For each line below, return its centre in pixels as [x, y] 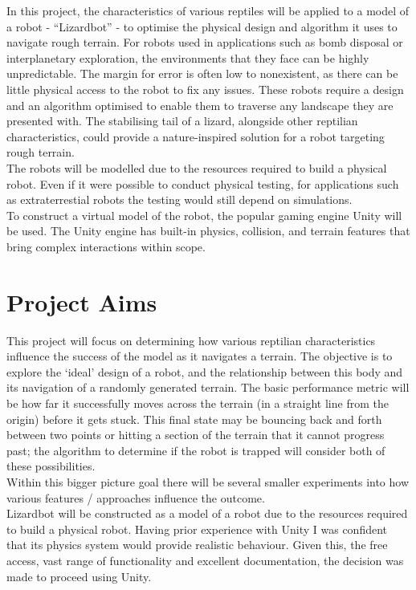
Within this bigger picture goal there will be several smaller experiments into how [208, 481]
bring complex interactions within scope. [106, 246]
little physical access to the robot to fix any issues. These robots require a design [205, 89]
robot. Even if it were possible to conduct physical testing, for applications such [203, 183]
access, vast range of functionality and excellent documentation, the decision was [205, 560]
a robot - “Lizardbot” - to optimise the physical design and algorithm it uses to [202, 26]
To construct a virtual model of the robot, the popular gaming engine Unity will [204, 215]
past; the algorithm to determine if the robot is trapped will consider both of [196, 450]
